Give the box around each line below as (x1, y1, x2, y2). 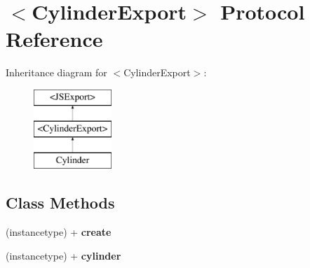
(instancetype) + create (6, 225, 112, 239)
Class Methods (6, 192, 115, 213)
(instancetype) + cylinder (6, 248, 121, 262)
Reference (6, 24, 103, 53)
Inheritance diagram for (6, 65, 107, 80)
